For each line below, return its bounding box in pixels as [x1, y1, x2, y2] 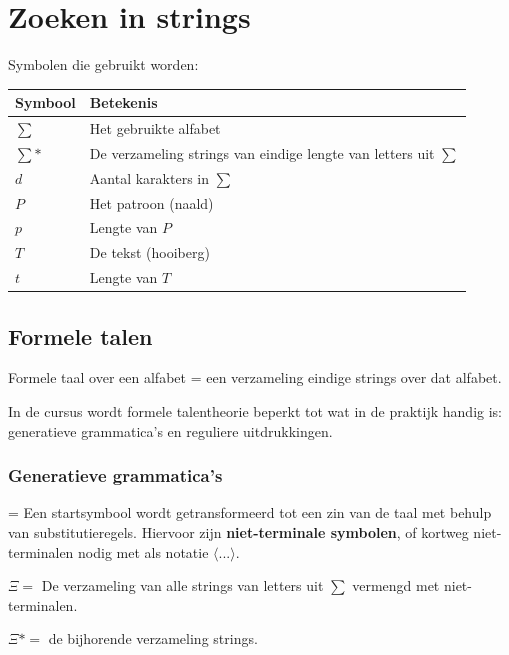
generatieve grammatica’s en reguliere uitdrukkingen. [8, 420, 333, 441]
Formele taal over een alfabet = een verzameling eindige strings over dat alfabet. [8, 367, 502, 388]
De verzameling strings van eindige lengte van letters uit [89, 142, 435, 163]
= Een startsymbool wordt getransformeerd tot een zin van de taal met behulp [8, 502, 492, 523]
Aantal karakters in [89, 167, 209, 188]
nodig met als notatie [78, 541, 209, 562]
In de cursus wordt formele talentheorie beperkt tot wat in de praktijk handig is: [8, 401, 502, 422]
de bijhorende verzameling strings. [48, 628, 258, 649]
